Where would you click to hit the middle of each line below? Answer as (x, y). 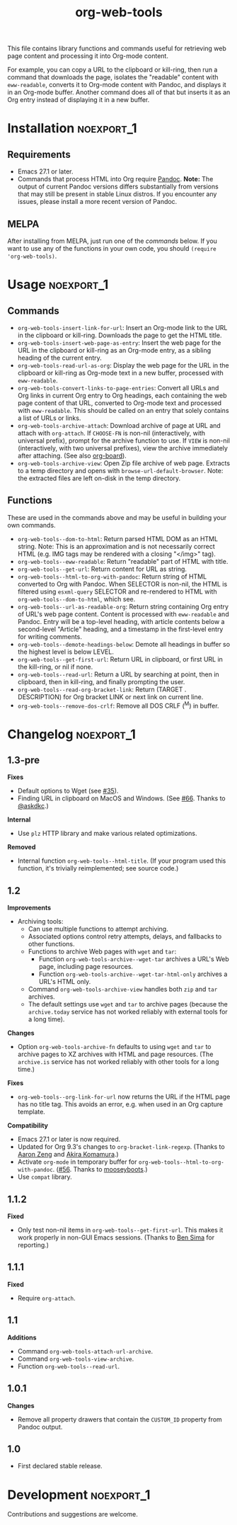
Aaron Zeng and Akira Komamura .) (68, 1155)
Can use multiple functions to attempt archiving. (98, 929)
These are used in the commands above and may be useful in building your (117, 517)
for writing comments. (50, 636)
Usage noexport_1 (58, 285)
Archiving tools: (40, 922)
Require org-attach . (46, 1298)
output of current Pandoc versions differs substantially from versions (118, 187)
